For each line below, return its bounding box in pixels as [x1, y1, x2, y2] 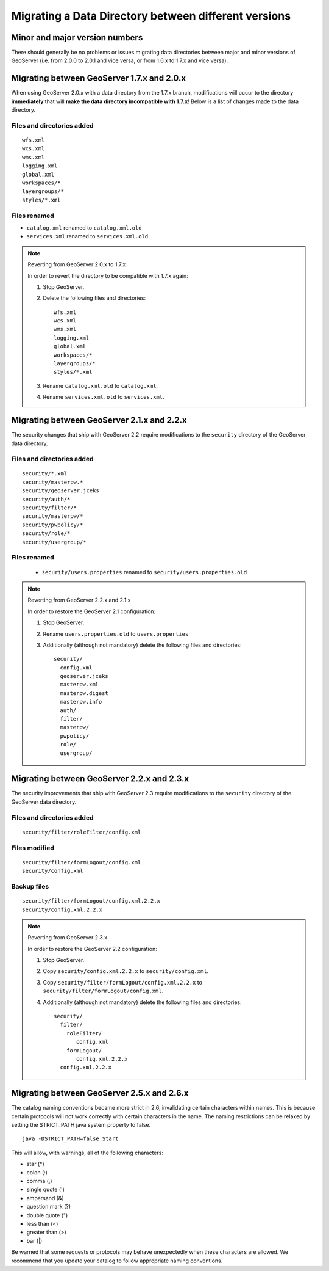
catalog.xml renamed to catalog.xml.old [26, 224, 143, 231]
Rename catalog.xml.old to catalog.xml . [43, 382, 158, 389]
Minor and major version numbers [11, 32, 143, 43]
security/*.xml [22, 470, 68, 477]
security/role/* [22, 530, 71, 537]
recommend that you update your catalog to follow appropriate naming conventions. [11, 1257, 223, 1264]
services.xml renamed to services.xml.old [26, 233, 149, 240]
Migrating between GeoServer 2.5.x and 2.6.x [11, 1088, 189, 1099]
